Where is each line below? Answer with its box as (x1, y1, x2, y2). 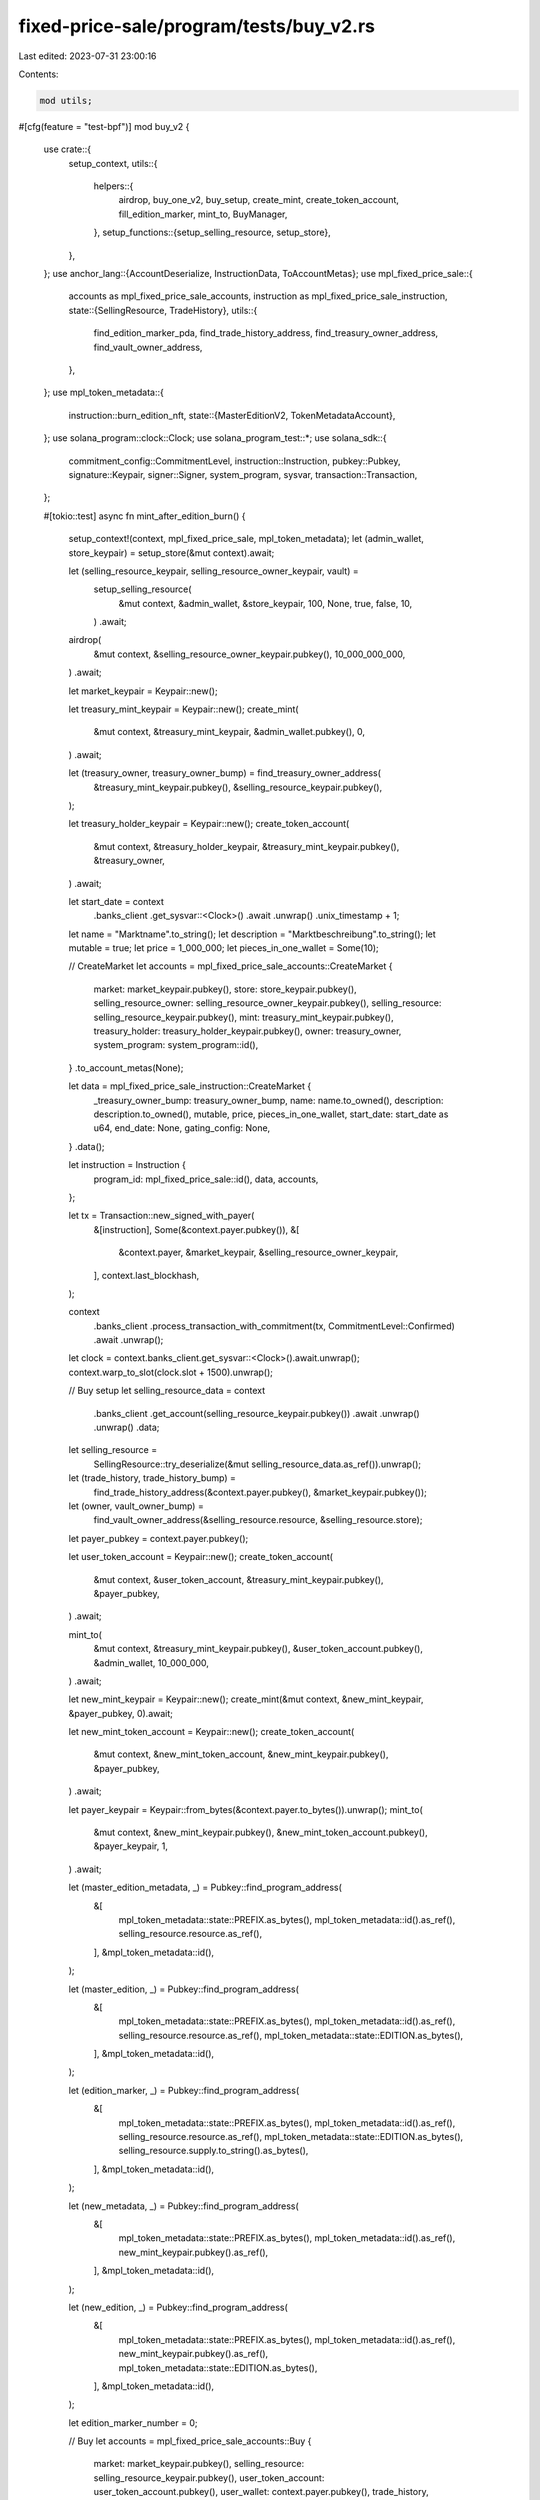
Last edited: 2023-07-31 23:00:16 (18, 50, 157, 62)
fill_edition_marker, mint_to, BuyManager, (118, 208, 288, 220)
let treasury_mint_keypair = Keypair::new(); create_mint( (68, 703, 299, 715)
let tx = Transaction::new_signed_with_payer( (68, 1210, 255, 1222)
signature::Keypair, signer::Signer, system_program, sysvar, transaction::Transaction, (68, 468, 418, 480)
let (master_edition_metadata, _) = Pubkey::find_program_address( (68, 1881, 342, 1894)
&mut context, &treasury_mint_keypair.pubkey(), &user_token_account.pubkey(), (93, 1643, 424, 1655)
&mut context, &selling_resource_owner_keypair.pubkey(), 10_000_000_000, (93, 648, 406, 660)
